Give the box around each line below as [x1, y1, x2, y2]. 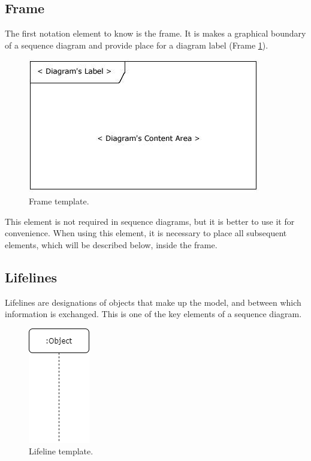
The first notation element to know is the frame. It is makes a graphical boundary [5, 27, 306, 40]
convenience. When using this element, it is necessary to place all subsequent [5, 227, 287, 239]
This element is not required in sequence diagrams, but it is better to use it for [5, 215, 295, 227]
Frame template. [29, 194, 89, 207]
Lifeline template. [29, 445, 93, 457]
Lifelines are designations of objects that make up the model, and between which [5, 296, 301, 308]
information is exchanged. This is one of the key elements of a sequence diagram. [5, 308, 302, 320]
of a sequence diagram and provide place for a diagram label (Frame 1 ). [5, 38, 268, 51]
